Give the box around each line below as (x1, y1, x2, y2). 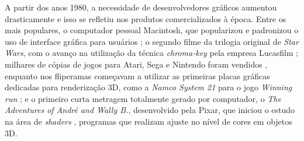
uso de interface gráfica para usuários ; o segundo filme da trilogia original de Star (5, 35, 299, 47)
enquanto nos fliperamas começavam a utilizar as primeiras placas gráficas (5, 69, 270, 82)
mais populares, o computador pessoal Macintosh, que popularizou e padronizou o (5, 24, 299, 36)
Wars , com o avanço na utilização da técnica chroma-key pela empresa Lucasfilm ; (5, 47, 299, 59)
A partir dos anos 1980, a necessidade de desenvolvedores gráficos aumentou (5, 1, 277, 13)
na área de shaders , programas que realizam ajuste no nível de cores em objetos (5, 115, 292, 127)
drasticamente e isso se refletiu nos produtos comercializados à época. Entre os (5, 12, 286, 24)
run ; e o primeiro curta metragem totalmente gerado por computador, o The (5, 92, 281, 104)
